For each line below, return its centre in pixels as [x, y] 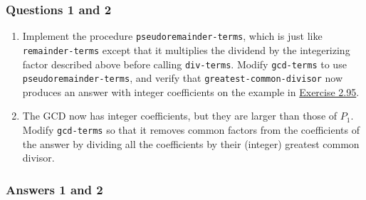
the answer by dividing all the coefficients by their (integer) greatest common [191, 143]
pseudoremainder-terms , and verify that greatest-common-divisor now [183, 78]
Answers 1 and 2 [54, 189]
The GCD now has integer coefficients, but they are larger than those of [180, 116]
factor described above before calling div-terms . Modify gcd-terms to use [184, 64]
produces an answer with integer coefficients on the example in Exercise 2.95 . [191, 91]
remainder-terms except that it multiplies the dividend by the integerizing [186, 49]
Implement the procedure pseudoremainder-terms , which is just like [172, 36]
